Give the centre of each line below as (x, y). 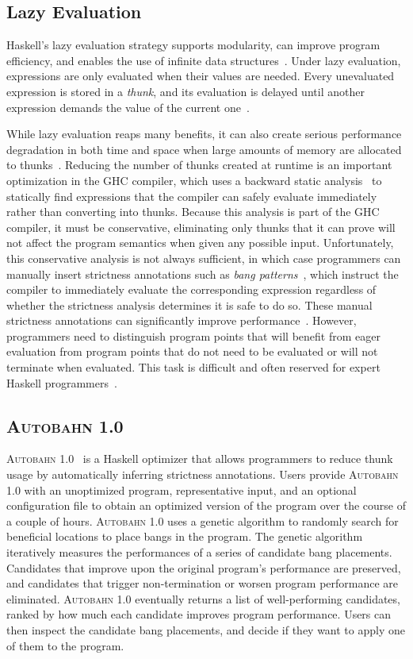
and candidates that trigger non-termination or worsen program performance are (203, 583)
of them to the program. (65, 645)
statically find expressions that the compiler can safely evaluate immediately (192, 196)
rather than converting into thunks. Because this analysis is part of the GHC (193, 212)
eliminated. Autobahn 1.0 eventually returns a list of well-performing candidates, (203, 598)
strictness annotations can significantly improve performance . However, (182, 320)
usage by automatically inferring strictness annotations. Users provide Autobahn (203, 474)
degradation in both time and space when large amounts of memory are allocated (204, 149)
